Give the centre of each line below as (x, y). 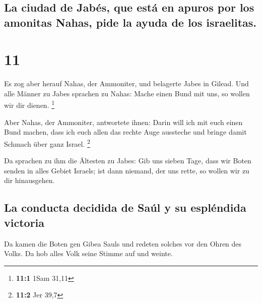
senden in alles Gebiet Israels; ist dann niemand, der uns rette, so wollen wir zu (127, 170)
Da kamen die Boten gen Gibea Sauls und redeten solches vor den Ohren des (123, 243)
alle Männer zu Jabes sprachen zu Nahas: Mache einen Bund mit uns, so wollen (127, 93)
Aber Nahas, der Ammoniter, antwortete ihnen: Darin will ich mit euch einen (123, 122)
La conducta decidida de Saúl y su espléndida (125, 207)
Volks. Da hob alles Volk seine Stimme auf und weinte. (88, 253)
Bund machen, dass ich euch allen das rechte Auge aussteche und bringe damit (125, 132)
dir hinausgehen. (29, 180)
